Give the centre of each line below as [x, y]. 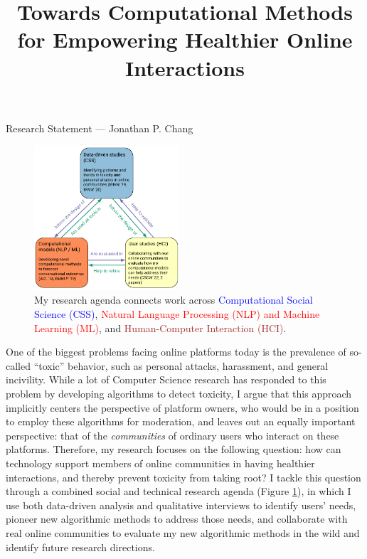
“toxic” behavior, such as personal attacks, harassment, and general [181, 365]
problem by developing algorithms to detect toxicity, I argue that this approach [179, 394]
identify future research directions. [80, 547]
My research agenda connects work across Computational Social [174, 300]
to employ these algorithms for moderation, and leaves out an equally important [181, 421]
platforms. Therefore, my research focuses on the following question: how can [174, 449]
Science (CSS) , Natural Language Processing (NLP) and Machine [177, 314]
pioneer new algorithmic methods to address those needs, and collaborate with [177, 519]
